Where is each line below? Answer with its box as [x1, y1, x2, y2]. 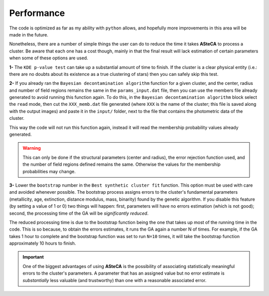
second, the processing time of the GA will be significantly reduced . [9, 210, 149, 216]
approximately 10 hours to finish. [9, 240, 76, 247]
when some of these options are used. [9, 55, 88, 61]
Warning [22, 145, 41, 151]
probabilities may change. [22, 168, 76, 174]
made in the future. [9, 31, 48, 37]
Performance [9, 7, 65, 18]
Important [22, 254, 44, 260]
